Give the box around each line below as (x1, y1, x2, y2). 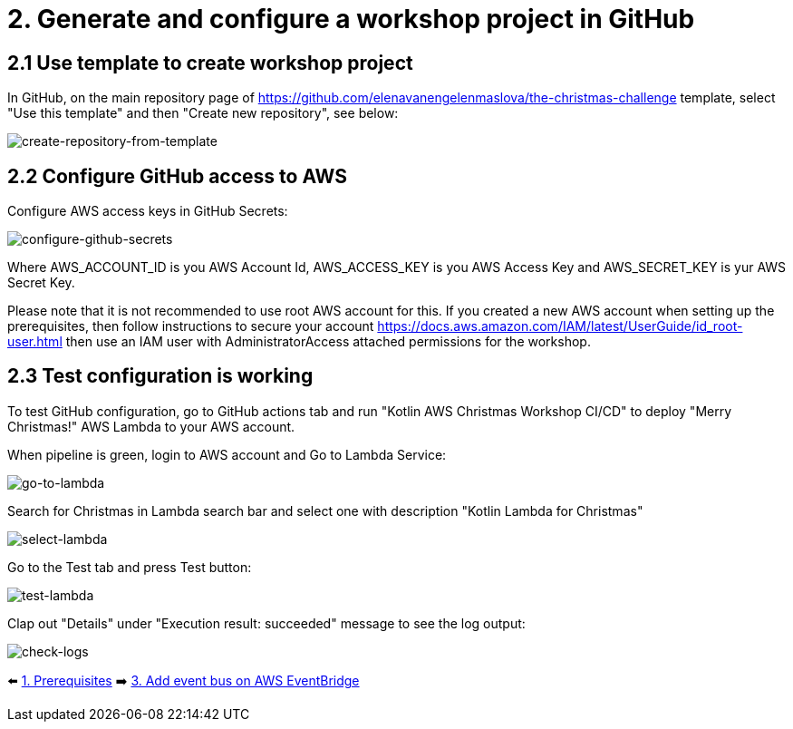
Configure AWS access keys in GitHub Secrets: (7, 203, 288, 219)
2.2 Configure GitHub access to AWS (7, 164, 348, 188)
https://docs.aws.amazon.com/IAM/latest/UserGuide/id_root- (377, 318, 743, 335)
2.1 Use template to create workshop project (7, 51, 413, 74)
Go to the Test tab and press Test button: (7, 559, 252, 575)
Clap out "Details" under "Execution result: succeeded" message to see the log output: (7, 615, 526, 631)
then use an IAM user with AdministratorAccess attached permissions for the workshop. (65, 334, 591, 350)
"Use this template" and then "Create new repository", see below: (7, 105, 399, 121)
